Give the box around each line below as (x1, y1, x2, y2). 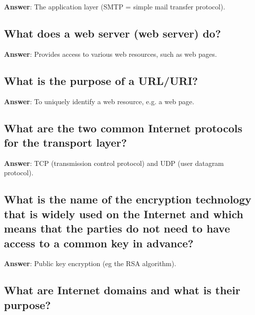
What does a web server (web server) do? (4, 25, 221, 40)
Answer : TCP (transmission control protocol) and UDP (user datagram (4, 157, 224, 168)
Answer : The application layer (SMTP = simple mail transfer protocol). (4, 1, 225, 11)
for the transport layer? (4, 134, 127, 150)
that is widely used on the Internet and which (4, 206, 244, 221)
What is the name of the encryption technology (4, 192, 252, 207)
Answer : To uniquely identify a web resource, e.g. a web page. (4, 96, 194, 106)
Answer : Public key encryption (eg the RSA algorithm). (4, 258, 177, 269)
